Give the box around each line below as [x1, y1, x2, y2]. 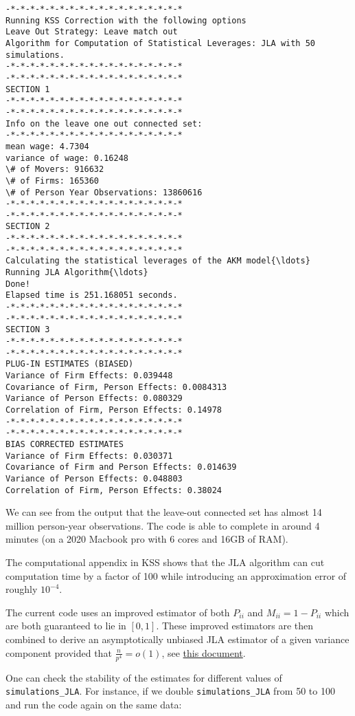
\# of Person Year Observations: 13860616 [5, 187, 203, 197]
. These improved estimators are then [156, 618, 314, 633]
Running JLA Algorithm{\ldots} [5, 268, 148, 278]
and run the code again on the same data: [5, 697, 182, 711]
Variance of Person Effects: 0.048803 [5, 473, 183, 484]
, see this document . [161, 645, 246, 660]
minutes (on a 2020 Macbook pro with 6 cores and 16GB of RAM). [5, 532, 288, 546]
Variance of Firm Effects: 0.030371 [5, 451, 173, 461]
